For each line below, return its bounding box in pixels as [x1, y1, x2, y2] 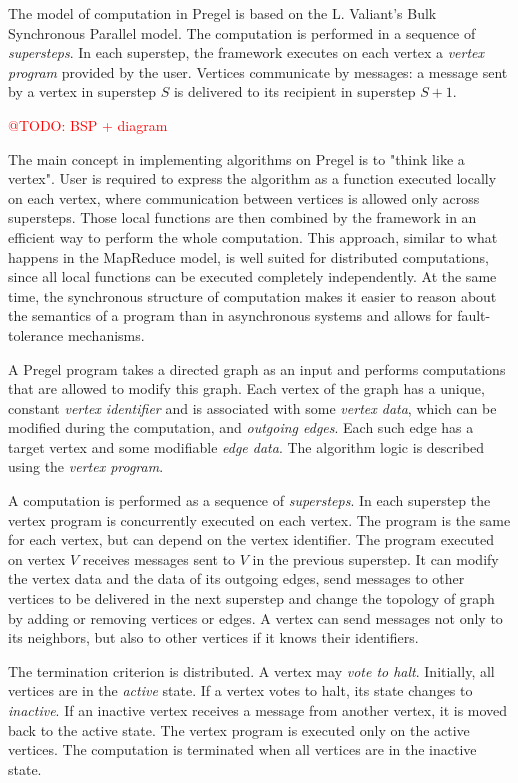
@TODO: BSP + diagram [8, 114, 168, 135]
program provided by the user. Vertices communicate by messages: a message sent [8, 61, 508, 82]
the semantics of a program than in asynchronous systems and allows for [8, 305, 453, 326]
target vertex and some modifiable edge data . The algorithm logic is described [8, 436, 485, 457]
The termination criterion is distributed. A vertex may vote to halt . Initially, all [8, 660, 495, 681]
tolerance [8, 324, 64, 345]
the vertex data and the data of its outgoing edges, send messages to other [8, 568, 465, 589]
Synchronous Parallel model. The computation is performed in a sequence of [8, 22, 476, 43]
